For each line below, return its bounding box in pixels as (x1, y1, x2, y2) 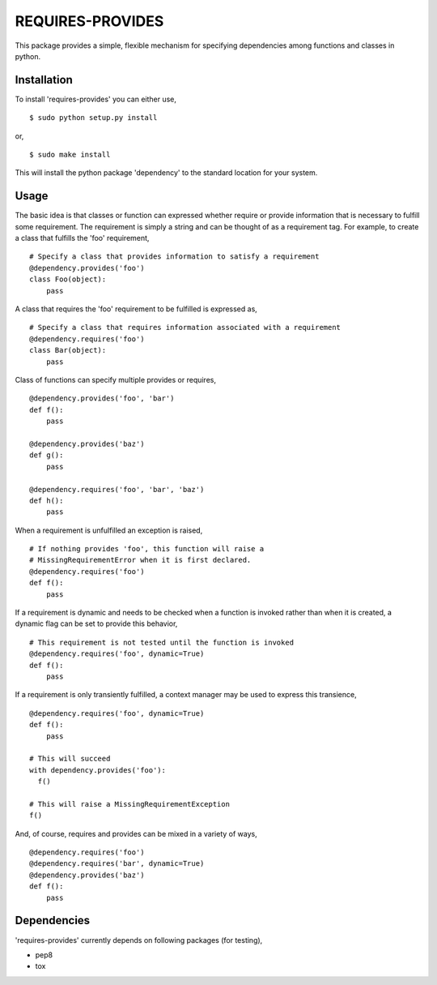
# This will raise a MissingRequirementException (29, 799, 231, 808)
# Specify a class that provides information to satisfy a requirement (29, 252, 320, 261)
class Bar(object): (29, 345, 107, 355)
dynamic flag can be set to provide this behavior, (15, 619, 178, 628)
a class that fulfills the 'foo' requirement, (15, 233, 150, 243)
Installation (15, 73, 73, 87)
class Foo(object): (29, 275, 107, 284)
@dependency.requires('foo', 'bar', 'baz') (29, 485, 205, 494)
